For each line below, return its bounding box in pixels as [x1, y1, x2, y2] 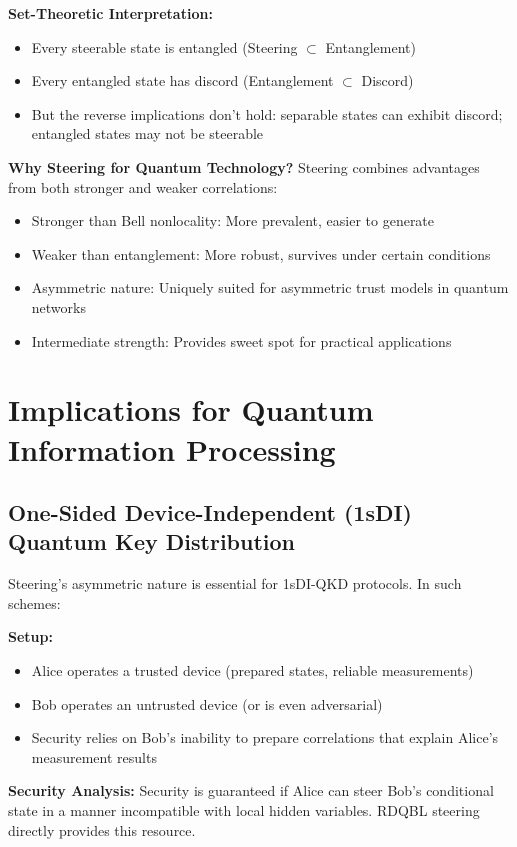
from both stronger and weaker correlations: [8, 176, 278, 197]
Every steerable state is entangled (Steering [31, 36, 298, 57]
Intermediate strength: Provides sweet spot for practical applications [31, 330, 452, 351]
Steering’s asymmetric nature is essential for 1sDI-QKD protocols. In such [8, 573, 462, 594]
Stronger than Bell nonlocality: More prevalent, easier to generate [31, 210, 435, 231]
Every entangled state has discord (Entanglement [31, 70, 334, 91]
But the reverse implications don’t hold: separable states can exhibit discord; [31, 103, 503, 124]
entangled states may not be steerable [31, 123, 264, 144]
